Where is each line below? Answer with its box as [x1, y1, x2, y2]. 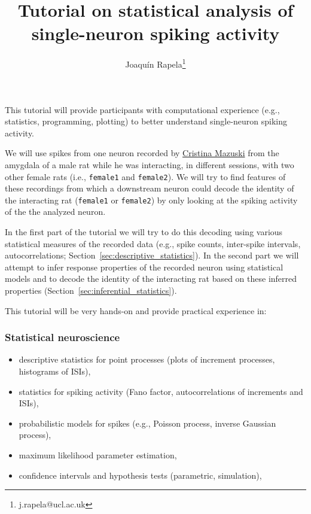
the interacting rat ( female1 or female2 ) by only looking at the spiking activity [5, 193, 298, 206]
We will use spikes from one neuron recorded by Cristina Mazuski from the [5, 147, 279, 159]
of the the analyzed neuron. [5, 205, 106, 218]
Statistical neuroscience [5, 330, 120, 345]
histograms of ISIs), [19, 365, 91, 377]
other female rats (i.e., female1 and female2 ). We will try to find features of [5, 170, 286, 183]
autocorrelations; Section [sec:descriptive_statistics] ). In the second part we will [5, 249, 299, 261]
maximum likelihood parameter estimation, [19, 448, 177, 461]
